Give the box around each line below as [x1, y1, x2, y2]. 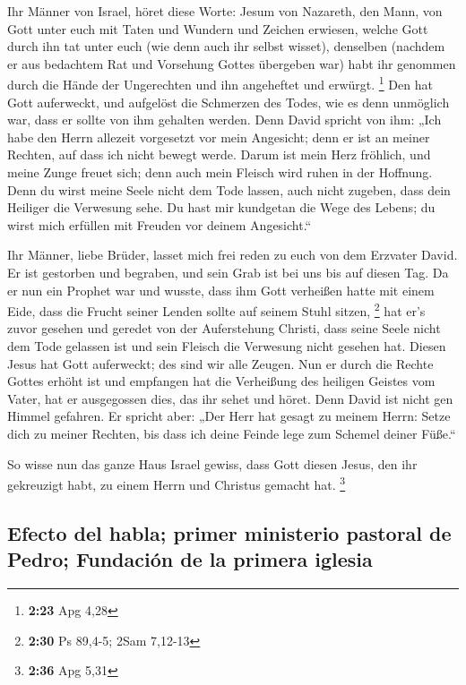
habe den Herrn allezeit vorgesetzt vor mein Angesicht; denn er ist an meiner [7, 127, 430, 146]
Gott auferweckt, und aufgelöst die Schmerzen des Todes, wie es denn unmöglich [7, 92, 450, 111]
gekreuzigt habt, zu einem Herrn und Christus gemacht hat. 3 [7, 473, 346, 493]
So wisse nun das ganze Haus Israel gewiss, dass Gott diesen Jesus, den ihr [7, 454, 418, 473]
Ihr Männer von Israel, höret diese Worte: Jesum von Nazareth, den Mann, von [7, 2, 443, 20]
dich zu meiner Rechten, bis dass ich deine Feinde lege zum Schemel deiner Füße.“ [7, 424, 456, 442]
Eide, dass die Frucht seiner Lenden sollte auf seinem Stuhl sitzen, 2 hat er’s [7, 299, 426, 320]
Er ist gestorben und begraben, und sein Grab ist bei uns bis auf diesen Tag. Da [7, 262, 449, 281]
